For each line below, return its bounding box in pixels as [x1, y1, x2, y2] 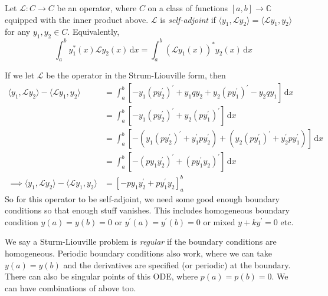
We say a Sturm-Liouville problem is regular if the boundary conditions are [5, 235, 277, 248]
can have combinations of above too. [5, 281, 136, 294]
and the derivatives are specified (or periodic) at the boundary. [63, 258, 291, 271]
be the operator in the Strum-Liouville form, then [46, 69, 226, 81]
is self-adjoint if [160, 13, 216, 25]
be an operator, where [57, 2, 137, 14]
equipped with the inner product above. [5, 13, 149, 25]
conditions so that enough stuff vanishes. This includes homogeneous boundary [5, 204, 290, 216]
